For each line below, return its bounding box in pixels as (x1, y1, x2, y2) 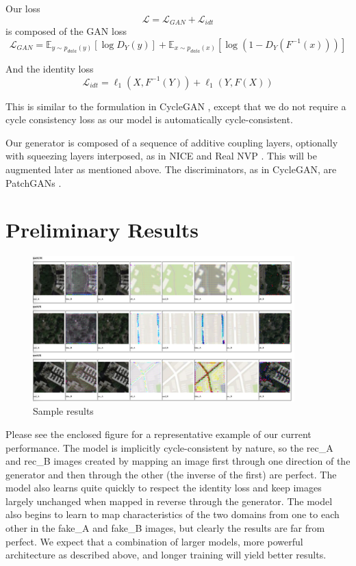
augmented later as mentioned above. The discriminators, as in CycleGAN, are (5, 162, 337, 177)
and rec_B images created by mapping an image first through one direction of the (5, 454, 351, 468)
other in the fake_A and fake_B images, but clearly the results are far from (5, 521, 325, 535)
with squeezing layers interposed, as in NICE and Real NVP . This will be (5, 149, 317, 163)
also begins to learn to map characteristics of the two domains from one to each (5, 507, 340, 522)
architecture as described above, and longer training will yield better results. (5, 548, 327, 562)
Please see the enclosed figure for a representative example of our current (5, 426, 311, 441)
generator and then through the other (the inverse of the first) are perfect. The (5, 467, 337, 481)
